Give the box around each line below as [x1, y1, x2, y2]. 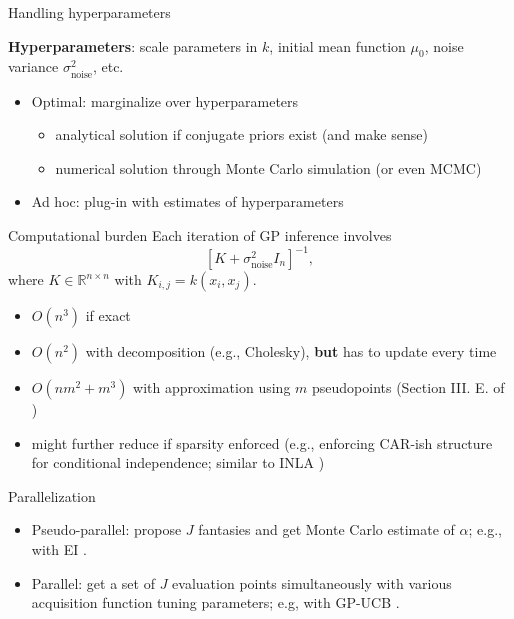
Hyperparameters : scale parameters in [8, 35, 258, 56]
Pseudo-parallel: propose [31, 519, 182, 540]
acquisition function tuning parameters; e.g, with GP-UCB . [31, 592, 400, 613]
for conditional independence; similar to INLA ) [31, 452, 325, 473]
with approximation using [133, 377, 291, 398]
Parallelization [8, 485, 96, 506]
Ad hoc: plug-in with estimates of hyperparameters [31, 191, 344, 212]
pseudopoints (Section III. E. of [312, 377, 505, 398]
